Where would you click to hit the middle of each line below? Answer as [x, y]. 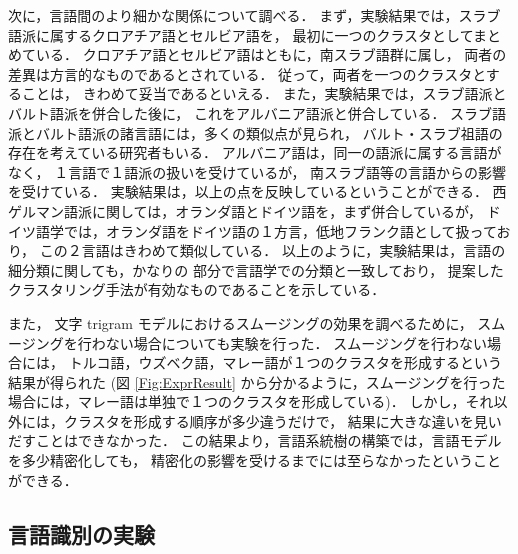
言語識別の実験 [81, 533]
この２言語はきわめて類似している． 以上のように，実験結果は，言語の [272, 250]
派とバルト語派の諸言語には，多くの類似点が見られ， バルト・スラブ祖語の [255, 132]
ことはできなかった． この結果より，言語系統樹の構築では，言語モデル [268, 440]
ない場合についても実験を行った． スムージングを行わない [296, 342]
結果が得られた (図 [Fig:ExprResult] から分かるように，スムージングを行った [257, 381]
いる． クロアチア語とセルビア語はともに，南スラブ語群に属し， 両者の [271, 54]
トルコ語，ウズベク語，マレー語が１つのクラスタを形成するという [285, 362]
